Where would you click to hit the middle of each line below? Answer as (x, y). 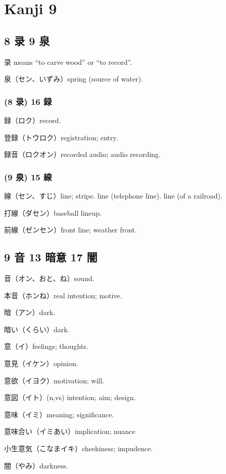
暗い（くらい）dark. (37, 329)
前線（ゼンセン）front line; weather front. (71, 230)
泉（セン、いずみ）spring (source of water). (74, 79)
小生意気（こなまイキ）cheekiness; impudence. (79, 448)
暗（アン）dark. (30, 312)
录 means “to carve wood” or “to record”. (68, 62)
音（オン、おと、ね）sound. (49, 278)
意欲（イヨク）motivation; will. (54, 380)
